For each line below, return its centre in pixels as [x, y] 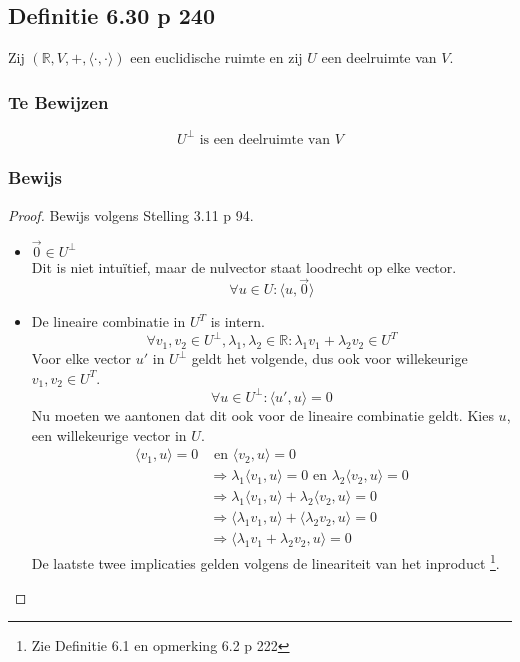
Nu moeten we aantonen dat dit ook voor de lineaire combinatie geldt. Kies [262, 414]
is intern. [237, 321]
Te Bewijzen [58, 101]
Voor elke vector [81, 358]
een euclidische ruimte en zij [216, 57]
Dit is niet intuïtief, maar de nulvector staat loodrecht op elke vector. [244, 266]
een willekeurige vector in [109, 434]
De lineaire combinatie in [108, 321]
